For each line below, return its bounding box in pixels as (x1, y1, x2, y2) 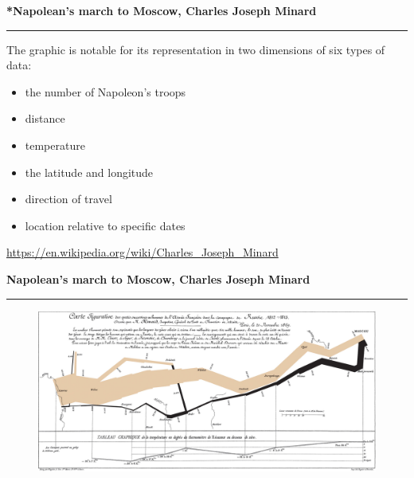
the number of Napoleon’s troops (25, 83, 186, 100)
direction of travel (25, 190, 112, 207)
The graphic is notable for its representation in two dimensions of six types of (6, 41, 385, 57)
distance (25, 110, 65, 127)
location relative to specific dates (25, 217, 186, 233)
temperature (25, 136, 85, 153)
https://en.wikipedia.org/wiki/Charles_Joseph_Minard (6, 244, 279, 261)
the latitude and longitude (25, 163, 154, 180)
